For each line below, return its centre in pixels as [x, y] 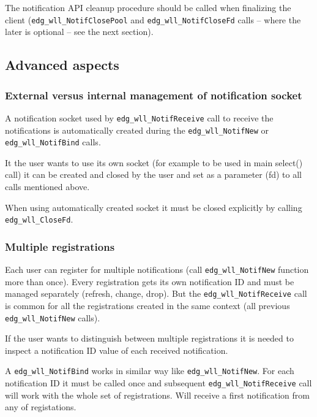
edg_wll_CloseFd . [39, 219]
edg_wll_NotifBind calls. [53, 142]
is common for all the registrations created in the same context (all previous [147, 305]
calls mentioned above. [47, 186]
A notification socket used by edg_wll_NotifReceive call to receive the [139, 117]
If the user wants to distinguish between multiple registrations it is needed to [149, 338]
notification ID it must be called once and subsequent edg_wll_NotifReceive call [158, 383]
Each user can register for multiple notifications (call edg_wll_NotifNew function [157, 270]
